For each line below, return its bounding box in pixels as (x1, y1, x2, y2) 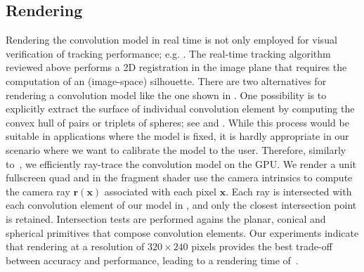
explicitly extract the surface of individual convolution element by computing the (6, 101, 355, 116)
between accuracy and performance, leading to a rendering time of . (6, 252, 299, 267)
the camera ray (6, 183, 70, 198)
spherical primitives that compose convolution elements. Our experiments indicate (6, 225, 359, 240)
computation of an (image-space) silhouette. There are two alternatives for (6, 73, 327, 88)
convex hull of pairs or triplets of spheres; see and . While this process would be (6, 115, 349, 129)
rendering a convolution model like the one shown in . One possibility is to (6, 87, 327, 102)
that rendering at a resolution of (6, 239, 145, 254)
